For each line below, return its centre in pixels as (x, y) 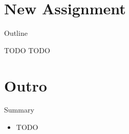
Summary (19, 110)
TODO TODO (27, 50)
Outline (16, 33)
